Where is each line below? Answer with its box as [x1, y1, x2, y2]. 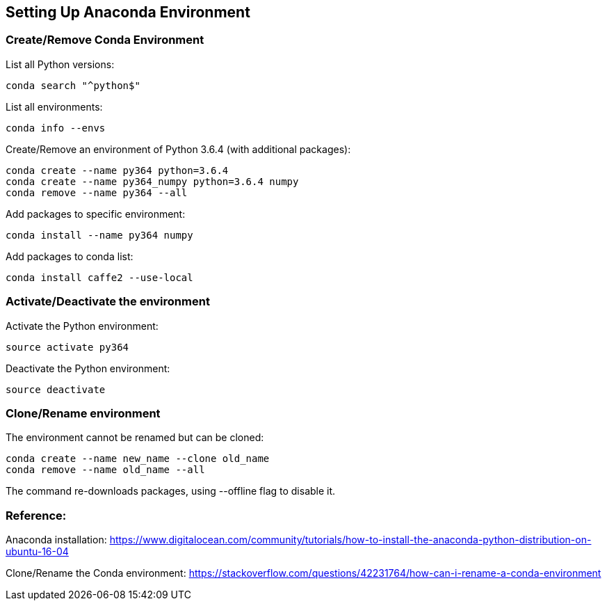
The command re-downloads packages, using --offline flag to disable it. [6, 485, 336, 497]
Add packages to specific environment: [6, 207, 186, 220]
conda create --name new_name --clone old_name [6, 453, 270, 465]
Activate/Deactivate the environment [6, 294, 210, 309]
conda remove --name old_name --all [6, 464, 205, 476]
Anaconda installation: [6, 534, 107, 546]
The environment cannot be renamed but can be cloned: [6, 431, 264, 444]
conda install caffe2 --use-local [6, 271, 193, 283]
